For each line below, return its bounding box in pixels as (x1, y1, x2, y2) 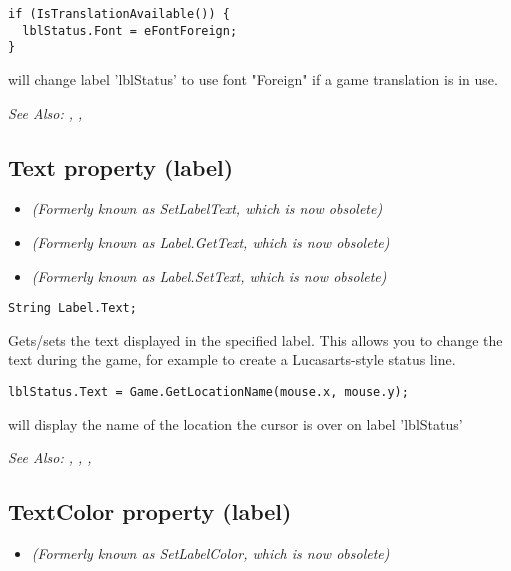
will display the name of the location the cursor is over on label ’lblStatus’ (8, 413, 463, 434)
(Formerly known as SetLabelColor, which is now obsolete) (31, 543, 390, 564)
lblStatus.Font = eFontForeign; (22, 23, 238, 38)
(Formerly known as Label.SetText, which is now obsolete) (31, 265, 387, 286)
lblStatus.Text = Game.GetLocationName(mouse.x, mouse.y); (8, 384, 409, 399)
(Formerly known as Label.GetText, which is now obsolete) (31, 231, 390, 252)
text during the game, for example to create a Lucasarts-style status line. (8, 349, 456, 370)
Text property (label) (8, 151, 234, 182)
